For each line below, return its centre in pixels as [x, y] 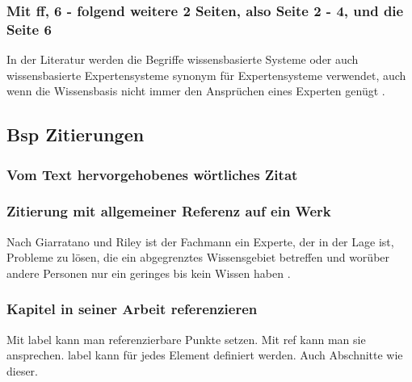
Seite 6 [29, 29]
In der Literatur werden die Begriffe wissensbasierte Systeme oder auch [183, 59]
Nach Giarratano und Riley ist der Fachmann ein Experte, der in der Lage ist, [200, 241]
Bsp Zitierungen [76, 134]
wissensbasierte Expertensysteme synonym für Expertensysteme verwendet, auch [206, 75]
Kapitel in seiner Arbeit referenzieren [132, 309]
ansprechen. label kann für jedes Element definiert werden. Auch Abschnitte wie [205, 355]
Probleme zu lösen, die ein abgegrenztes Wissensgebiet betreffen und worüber [198, 257]
